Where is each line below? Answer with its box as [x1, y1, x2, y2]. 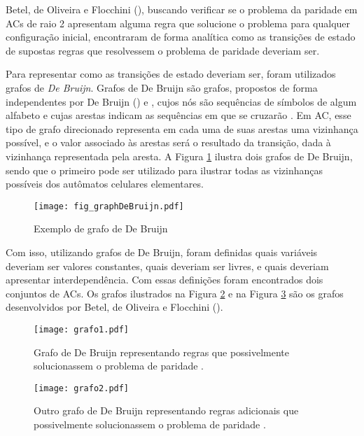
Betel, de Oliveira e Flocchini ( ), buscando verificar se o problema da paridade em [6, 2, 358, 16]
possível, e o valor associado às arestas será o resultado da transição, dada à [6, 135, 331, 150]
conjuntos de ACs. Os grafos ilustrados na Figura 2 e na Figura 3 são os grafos [6, 286, 344, 300]
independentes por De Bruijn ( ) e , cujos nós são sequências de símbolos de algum [6, 94, 357, 108]
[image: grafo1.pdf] [34, 324, 129, 335]
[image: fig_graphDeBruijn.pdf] [34, 201, 184, 211]
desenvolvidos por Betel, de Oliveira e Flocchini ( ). [6, 300, 223, 314]
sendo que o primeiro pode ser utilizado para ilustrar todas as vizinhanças [6, 162, 323, 177]
